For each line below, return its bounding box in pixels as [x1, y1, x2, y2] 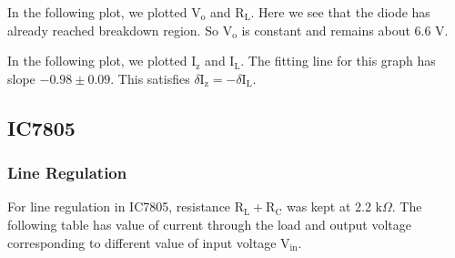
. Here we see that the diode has [250, 3, 430, 21]
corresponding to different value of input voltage [7, 232, 277, 252]
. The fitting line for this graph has [240, 51, 436, 70]
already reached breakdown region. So [7, 20, 218, 39]
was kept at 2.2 [286, 197, 371, 216]
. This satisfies [110, 68, 190, 88]
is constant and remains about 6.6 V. [241, 20, 449, 39]
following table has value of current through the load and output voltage [7, 214, 411, 233]
